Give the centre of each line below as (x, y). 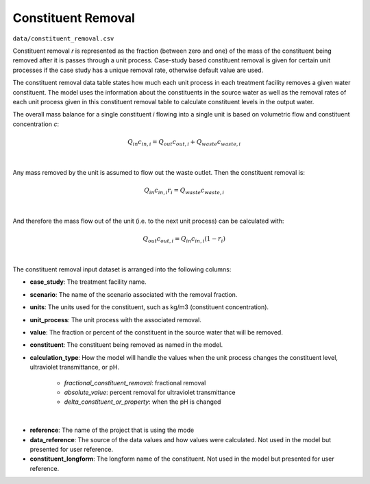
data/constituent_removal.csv (63, 38)
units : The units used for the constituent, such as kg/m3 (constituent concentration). (149, 307)
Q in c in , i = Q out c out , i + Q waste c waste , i (184, 143)
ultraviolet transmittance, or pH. (75, 367)
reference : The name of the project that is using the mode (112, 430)
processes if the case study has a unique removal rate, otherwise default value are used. (138, 70)
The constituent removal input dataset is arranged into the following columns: (122, 269)
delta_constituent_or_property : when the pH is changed (143, 402)
